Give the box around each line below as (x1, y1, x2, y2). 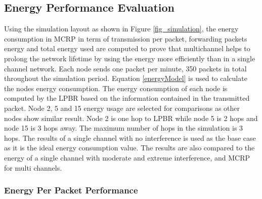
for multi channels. (4, 162, 62, 173)
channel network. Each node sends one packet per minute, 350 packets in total (4, 63, 247, 73)
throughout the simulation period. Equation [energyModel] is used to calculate (4, 73, 247, 84)
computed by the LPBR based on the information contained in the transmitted (4, 93, 250, 103)
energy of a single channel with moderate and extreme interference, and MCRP (4, 152, 250, 163)
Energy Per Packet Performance (4, 184, 138, 196)
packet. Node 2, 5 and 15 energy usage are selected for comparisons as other (4, 102, 240, 113)
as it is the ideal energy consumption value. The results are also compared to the (4, 142, 255, 153)
